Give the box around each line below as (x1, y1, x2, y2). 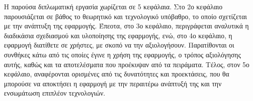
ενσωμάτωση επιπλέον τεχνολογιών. (4, 88, 105, 98)
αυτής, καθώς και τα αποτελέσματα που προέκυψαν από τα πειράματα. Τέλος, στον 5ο (4, 59, 250, 69)
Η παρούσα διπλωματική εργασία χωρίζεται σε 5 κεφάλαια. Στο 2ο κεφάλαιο (4, 1, 223, 11)
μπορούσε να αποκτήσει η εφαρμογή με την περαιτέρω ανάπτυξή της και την (4, 78, 222, 88)
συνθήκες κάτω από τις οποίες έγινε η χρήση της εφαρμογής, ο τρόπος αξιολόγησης (4, 49, 241, 59)
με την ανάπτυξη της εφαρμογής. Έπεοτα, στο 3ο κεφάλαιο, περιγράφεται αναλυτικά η (4, 21, 249, 31)
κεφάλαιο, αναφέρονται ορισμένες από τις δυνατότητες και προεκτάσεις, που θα (4, 69, 230, 79)
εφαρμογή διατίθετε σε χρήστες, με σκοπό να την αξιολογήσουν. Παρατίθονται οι (4, 40, 234, 50)
